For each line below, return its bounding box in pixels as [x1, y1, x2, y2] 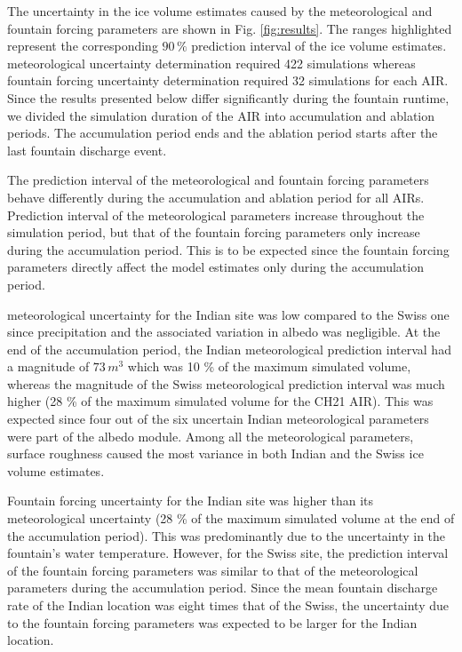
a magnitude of [7, 357, 90, 376]
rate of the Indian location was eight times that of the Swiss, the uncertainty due [7, 596, 449, 614]
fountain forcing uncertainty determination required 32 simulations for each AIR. [7, 71, 449, 90]
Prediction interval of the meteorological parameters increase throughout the [7, 205, 425, 224]
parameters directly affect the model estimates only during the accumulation [7, 258, 424, 276]
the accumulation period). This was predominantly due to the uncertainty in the [7, 526, 446, 545]
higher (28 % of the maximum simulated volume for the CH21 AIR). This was [7, 392, 434, 410]
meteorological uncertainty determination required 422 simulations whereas [7, 53, 416, 72]
